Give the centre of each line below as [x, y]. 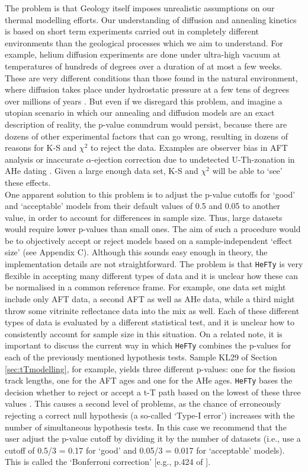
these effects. [28, 182]
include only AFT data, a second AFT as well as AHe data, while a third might [150, 298]
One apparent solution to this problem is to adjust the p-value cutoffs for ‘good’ [150, 194]
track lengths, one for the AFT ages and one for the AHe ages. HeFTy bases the [149, 380]
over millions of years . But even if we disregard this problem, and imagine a [144, 101]
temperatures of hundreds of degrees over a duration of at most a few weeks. [144, 66]
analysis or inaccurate [44, 159]
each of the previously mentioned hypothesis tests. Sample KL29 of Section [141, 357]
